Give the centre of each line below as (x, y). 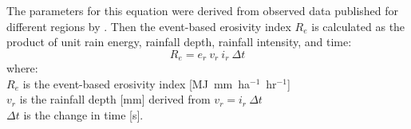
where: (22, 68)
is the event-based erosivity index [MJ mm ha (136, 83)
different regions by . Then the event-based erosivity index (149, 26)
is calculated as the (358, 26)
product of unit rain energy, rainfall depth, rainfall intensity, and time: (179, 42)
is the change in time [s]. (83, 115)
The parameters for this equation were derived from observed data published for (203, 10)
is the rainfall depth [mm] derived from (115, 99)
